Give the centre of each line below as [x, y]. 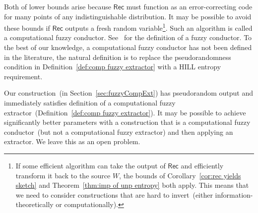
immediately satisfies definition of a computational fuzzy [90, 103]
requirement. [23, 76]
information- [234, 194]
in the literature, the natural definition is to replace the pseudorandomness [118, 57]
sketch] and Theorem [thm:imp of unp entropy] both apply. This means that [132, 185]
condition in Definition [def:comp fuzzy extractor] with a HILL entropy [113, 67]
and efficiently [202, 165]
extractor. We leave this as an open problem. [72, 141]
